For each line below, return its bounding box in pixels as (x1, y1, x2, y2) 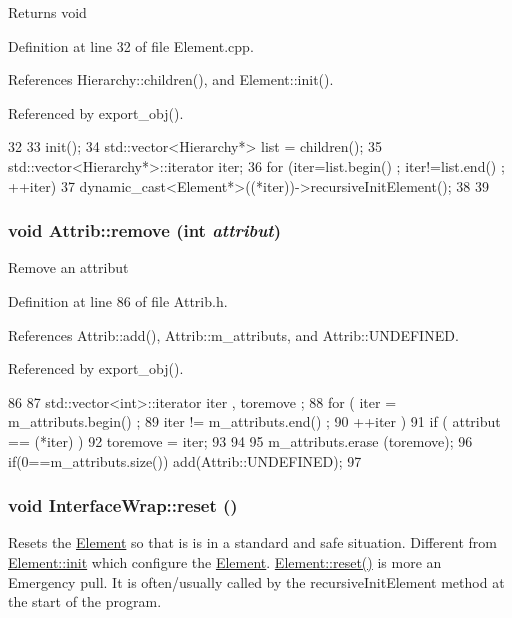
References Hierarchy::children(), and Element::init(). (8, 69, 334, 90)
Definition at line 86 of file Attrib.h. (8, 290, 228, 311)
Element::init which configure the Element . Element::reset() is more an (8, 551, 442, 572)
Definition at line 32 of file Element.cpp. (8, 35, 254, 56)
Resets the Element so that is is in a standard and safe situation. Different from (8, 532, 497, 553)
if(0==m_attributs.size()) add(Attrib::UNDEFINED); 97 (8, 450, 362, 471)
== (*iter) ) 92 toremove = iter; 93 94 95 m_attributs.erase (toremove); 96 (8, 430, 473, 451)
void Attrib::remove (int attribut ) (8, 218, 281, 243)
